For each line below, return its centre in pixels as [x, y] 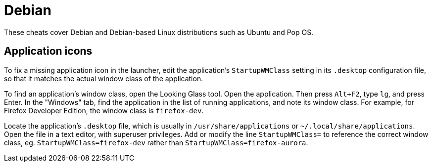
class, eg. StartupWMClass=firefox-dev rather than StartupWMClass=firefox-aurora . [156, 142]
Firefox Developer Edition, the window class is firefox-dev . [104, 110]
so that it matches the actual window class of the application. [104, 78]
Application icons [48, 51]
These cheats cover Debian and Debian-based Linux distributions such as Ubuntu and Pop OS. [159, 32]
